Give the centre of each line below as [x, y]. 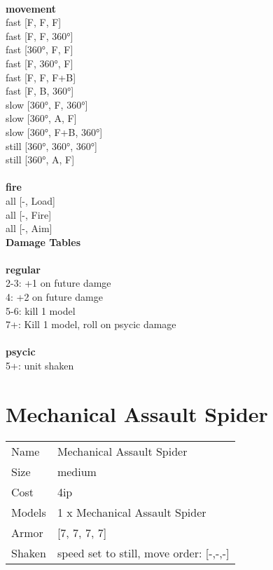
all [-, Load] [30, 200]
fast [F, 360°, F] [40, 63]
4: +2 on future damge [54, 297]
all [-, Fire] [29, 214]
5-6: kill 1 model [41, 310]
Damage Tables [43, 242]
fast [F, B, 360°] [40, 91]
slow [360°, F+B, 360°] [54, 131]
